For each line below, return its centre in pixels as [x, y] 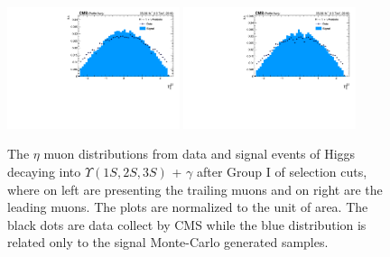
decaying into [44, 172]
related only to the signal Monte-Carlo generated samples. [168, 242]
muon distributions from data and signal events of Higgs [200, 154]
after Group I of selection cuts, [282, 172]
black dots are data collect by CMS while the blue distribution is [187, 224]
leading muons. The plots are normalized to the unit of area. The [188, 207]
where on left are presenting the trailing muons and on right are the [195, 189]
